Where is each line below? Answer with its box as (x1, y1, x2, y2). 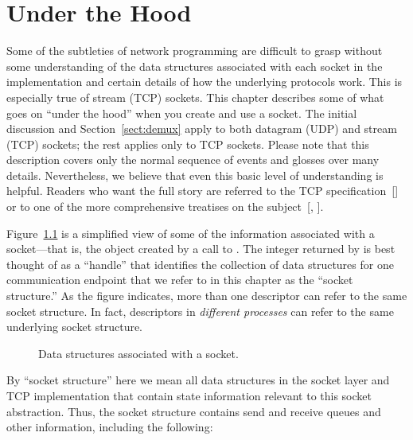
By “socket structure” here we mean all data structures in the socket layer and (6, 372, 390, 388)
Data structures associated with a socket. (38, 345, 239, 361)
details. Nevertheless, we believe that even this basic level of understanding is (6, 166, 384, 183)
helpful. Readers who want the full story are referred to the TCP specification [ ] (6, 182, 399, 199)
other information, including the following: (6, 419, 213, 435)
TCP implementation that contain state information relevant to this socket (6, 387, 372, 403)
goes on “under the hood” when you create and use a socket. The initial (6, 104, 357, 121)
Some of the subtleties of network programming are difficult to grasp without (6, 42, 383, 59)
